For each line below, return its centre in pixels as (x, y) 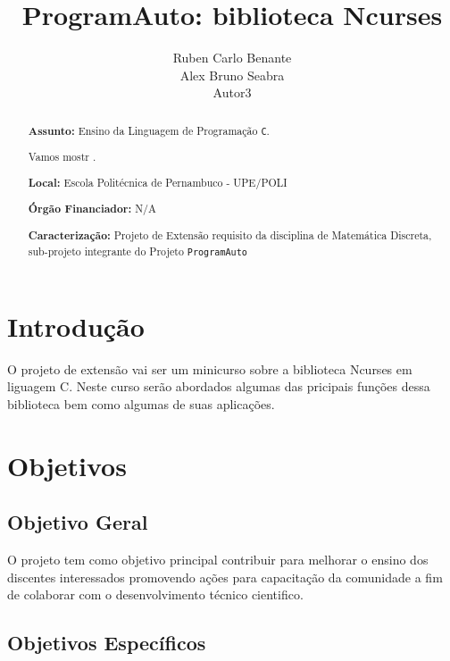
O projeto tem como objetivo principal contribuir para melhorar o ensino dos (218, 559)
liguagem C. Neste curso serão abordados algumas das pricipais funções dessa (219, 386)
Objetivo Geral (78, 522)
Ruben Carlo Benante (232, 58)
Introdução (76, 326)
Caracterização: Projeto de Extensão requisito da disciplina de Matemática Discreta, (230, 235)
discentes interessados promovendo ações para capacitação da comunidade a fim (225, 577)
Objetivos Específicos (107, 643)
